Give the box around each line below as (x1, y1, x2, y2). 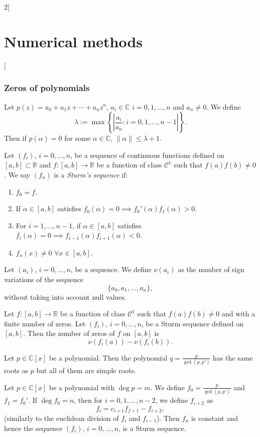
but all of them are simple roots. (36, 365, 136, 376)
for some (64, 133, 91, 143)
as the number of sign (178, 264, 244, 275)
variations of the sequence (4, 274, 83, 284)
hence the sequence (4, 422, 63, 433)
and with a (222, 308, 255, 319)
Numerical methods (4, 31, 143, 51)
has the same (213, 352, 253, 363)
